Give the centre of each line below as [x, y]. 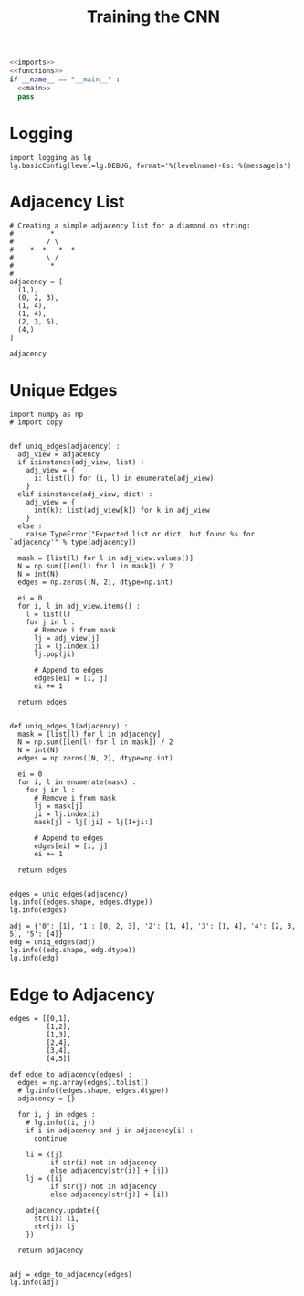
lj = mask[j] [58, 806]
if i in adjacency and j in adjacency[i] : [110, 1131]
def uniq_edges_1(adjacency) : [69, 727]
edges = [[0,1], [40, 1019]
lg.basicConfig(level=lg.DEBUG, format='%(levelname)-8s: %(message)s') [151, 165]
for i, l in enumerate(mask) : [77, 782]
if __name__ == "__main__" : [65, 80]
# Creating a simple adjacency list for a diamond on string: [130, 226]
